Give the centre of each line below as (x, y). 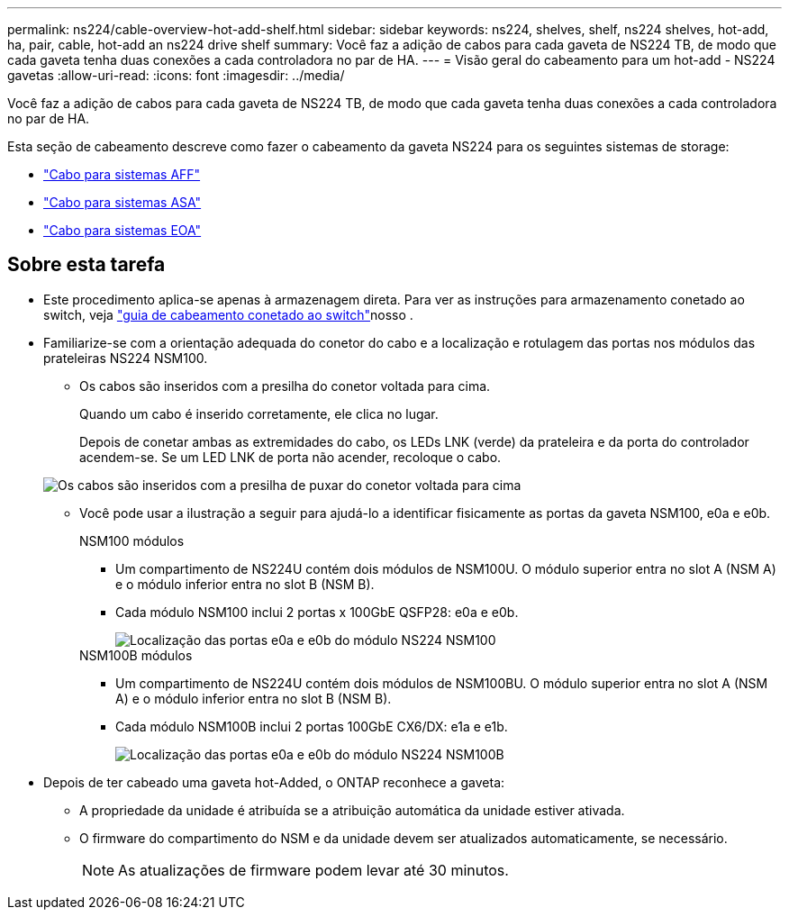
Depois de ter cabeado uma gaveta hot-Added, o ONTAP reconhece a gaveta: (274, 782)
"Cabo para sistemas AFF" (122, 174)
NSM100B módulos (136, 655)
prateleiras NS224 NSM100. (126, 358)
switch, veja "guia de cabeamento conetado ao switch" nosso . (228, 314)
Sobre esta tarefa (86, 265)
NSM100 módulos (132, 540)
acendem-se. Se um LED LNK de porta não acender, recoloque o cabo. (290, 457)
